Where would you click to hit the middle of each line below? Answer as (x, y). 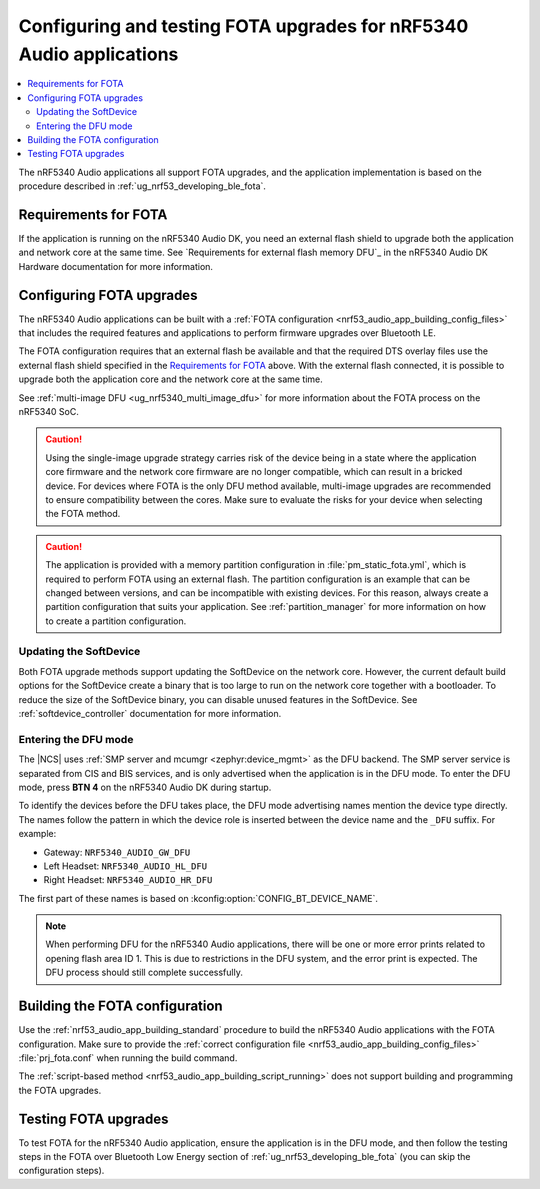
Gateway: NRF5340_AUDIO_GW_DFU (117, 852)
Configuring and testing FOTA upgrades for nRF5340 (243, 26)
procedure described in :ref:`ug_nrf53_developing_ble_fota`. (142, 186)
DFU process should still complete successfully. (144, 972)
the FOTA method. (83, 514)
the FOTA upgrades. (60, 1090)
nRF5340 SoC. (48, 412)
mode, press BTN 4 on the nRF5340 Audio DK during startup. (145, 787)
